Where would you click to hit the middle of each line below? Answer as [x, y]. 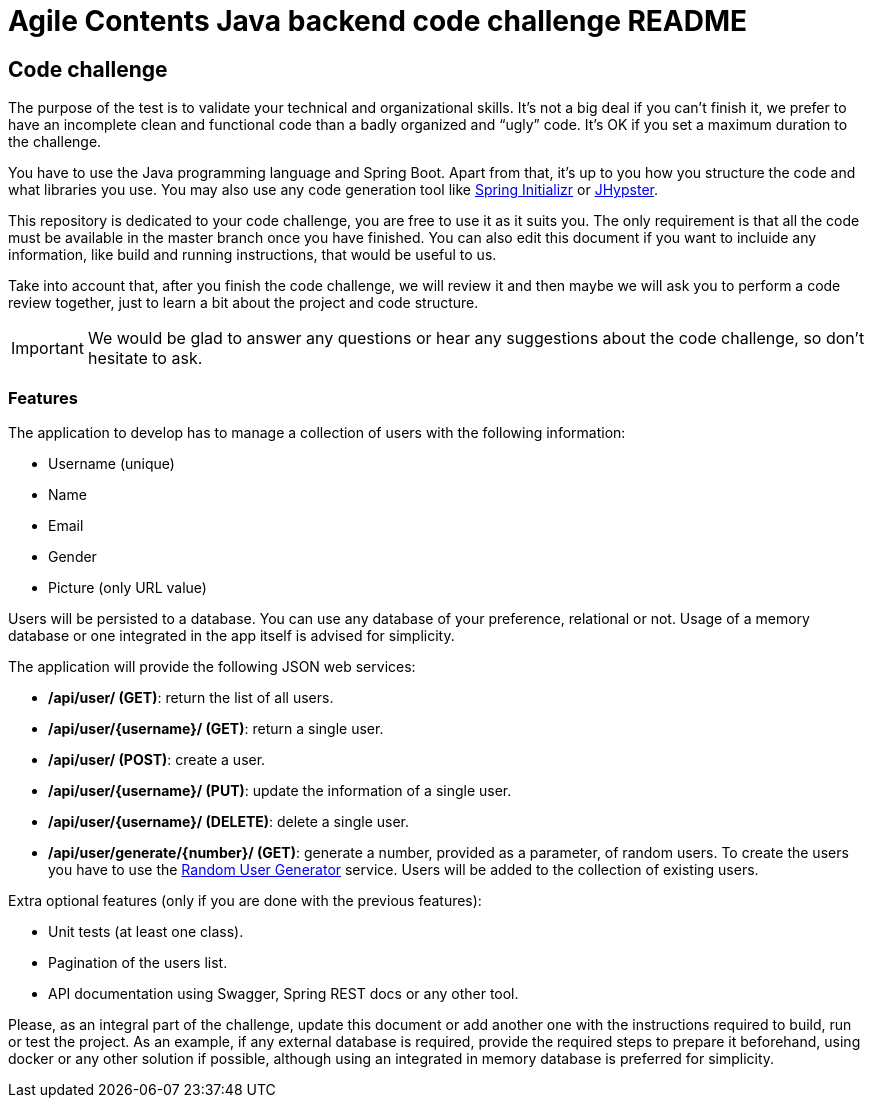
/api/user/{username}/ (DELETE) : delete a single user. [229, 821]
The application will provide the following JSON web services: [212, 666]
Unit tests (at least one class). [146, 931]
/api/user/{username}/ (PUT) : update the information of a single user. [280, 790]
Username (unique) [111, 463]
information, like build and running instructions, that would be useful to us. [252, 255]
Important [47, 348]
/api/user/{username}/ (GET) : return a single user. [216, 728]
